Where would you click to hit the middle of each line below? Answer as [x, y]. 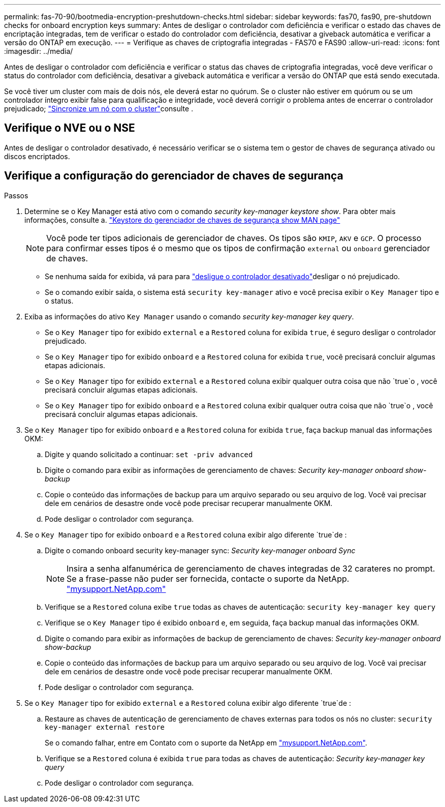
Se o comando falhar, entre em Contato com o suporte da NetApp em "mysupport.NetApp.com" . [206, 742]
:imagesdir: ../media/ [39, 51]
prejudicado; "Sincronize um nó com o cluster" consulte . [99, 109]
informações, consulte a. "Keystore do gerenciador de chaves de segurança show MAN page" [182, 220]
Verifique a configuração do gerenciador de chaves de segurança [174, 176]
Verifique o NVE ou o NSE [70, 128]
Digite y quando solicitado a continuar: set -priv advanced [149, 454]
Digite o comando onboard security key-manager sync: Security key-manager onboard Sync [200, 550]
